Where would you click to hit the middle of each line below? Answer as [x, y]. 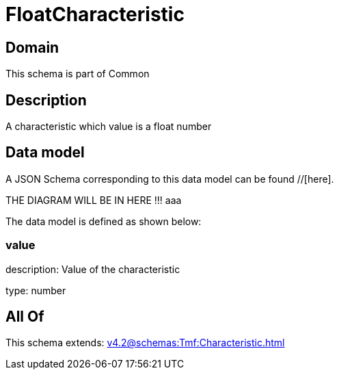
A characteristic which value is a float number [109, 127]
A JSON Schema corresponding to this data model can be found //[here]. [170, 179]
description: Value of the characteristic [93, 269]
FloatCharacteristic [95, 14]
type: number [36, 290]
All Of [25, 317]
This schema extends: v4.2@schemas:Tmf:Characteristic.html [145, 343]
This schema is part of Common [78, 74]
